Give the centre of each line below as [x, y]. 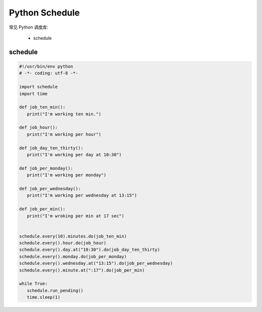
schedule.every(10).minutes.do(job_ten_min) [73, 236]
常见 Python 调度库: [29, 27]
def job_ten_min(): [42, 107]
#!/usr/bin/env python [46, 66]
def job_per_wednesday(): [50, 189]
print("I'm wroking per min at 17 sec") [76, 216]
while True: [33, 284]
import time [33, 94]
